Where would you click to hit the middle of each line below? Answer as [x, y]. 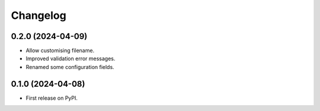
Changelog [39, 15]
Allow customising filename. [60, 51]
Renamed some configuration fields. [70, 67]
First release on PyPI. [52, 98]
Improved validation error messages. [71, 58]
